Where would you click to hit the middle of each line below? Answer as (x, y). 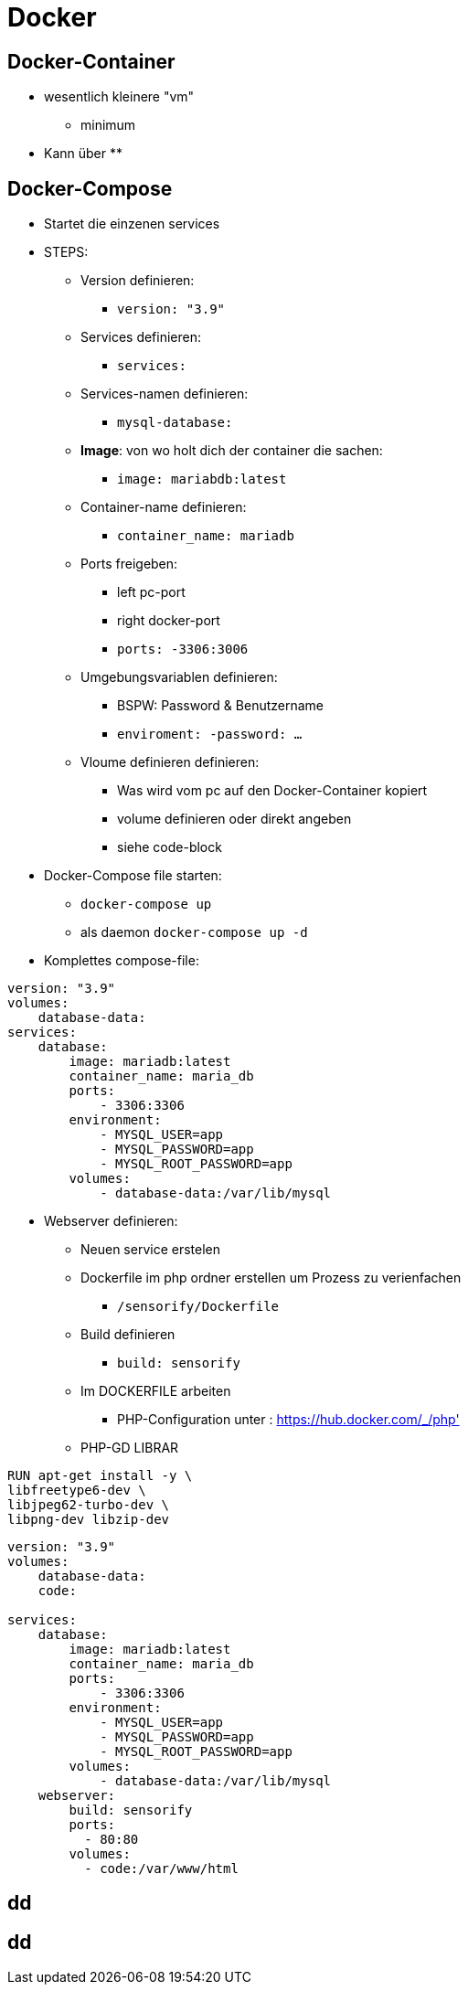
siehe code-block (170, 847)
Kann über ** (83, 154)
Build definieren (128, 1335)
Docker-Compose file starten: (133, 876)
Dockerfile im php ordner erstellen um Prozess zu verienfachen (271, 1278)
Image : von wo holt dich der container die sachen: (232, 451)
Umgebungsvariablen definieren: (179, 677)
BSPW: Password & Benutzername (221, 706)
